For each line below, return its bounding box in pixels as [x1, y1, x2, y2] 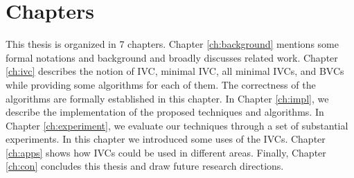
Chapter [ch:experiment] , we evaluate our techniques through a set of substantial [6, 118, 348, 132]
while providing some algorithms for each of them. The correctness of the [6, 77, 316, 91]
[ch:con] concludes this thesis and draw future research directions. [6, 159, 284, 173]
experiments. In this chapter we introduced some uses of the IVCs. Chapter [6, 132, 326, 146]
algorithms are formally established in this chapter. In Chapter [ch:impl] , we [6, 91, 329, 105]
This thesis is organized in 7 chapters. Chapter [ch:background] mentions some [6, 37, 339, 51]
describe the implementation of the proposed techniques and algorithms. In [6, 105, 324, 119]
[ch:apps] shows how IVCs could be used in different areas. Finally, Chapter [6, 145, 326, 159]
